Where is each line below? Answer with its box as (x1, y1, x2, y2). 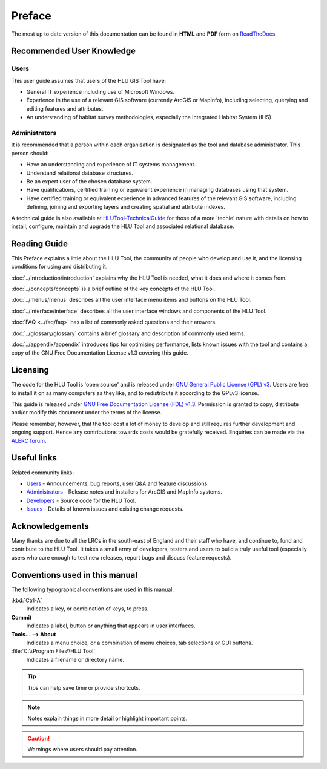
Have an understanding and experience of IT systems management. (26, 161, 196, 168)
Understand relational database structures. (26, 169, 133, 177)
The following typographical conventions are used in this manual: (11, 586, 174, 593)
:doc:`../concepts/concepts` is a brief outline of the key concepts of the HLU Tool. (11, 285, 216, 292)
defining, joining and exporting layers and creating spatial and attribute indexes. (26, 203, 225, 211)
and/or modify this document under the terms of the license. (11, 409, 162, 416)
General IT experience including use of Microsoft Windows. (26, 88, 175, 96)
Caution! (27, 735, 50, 742)
